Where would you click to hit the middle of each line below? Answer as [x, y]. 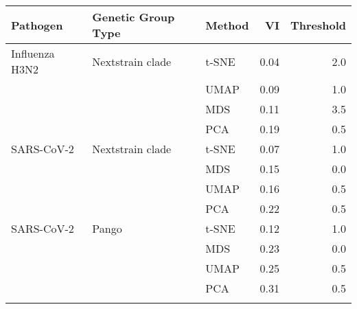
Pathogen [37, 25]
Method [227, 25]
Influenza [33, 53]
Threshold [318, 25]
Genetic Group [134, 17]
